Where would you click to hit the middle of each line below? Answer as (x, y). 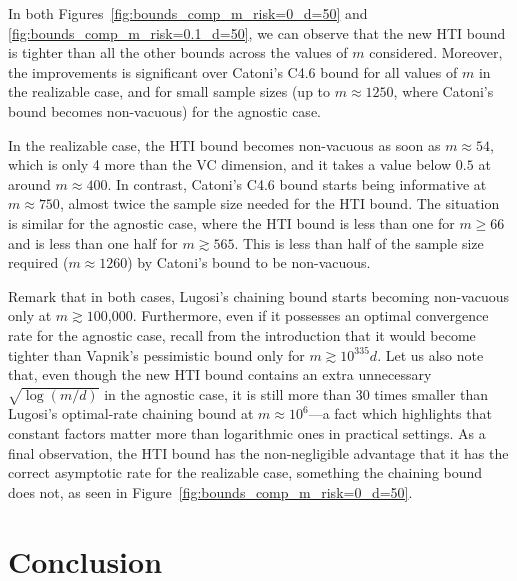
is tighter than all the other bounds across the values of (178, 52)
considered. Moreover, (436, 52)
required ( (38, 262)
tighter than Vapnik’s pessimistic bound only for (156, 354)
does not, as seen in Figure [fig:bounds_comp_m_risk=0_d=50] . (210, 491)
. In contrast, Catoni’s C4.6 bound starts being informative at (297, 183)
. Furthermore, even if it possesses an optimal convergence (310, 315)
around (29, 183)
